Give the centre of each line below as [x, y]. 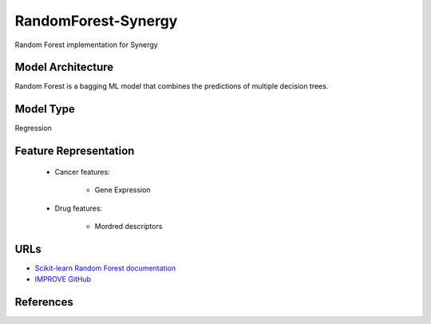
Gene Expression [123, 190]
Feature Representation [75, 151]
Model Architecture [64, 67]
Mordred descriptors [129, 226]
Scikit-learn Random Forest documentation [105, 268]
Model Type [45, 109]
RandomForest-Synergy [96, 21]
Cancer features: [83, 172]
